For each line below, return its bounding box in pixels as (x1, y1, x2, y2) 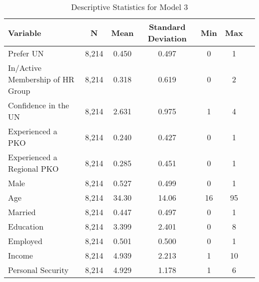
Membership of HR (8, 73, 75, 85)
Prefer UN (8, 47, 44, 59)
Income (8, 250, 33, 261)
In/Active (8, 62, 42, 73)
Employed (8, 235, 43, 247)
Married (8, 206, 36, 218)
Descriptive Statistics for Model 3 (71, 1, 188, 12)
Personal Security (8, 264, 69, 276)
